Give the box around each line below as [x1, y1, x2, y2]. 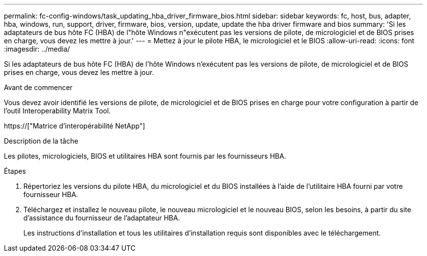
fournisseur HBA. [23, 190, 78, 199]
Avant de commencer [4, 83, 73, 91]
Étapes [4, 167, 26, 175]
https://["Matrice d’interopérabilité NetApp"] [4, 122, 145, 130]
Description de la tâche [4, 137, 78, 145]
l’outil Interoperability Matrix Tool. [4, 107, 111, 115]
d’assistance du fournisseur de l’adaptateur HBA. [23, 214, 180, 222]
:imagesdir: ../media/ [4, 45, 70, 53]
